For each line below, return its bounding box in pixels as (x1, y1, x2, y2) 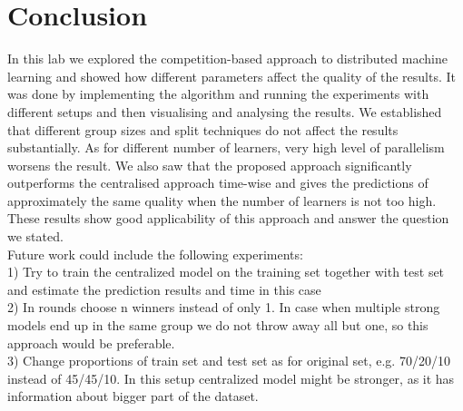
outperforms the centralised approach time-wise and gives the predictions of (7, 173, 429, 192)
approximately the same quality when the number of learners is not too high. (7, 191, 437, 210)
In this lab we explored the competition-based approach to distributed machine (7, 49, 448, 68)
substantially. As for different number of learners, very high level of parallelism (7, 138, 445, 157)
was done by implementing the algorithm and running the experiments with (7, 84, 429, 103)
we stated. (7, 227, 64, 246)
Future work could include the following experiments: (7, 244, 303, 263)
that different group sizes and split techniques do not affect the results (7, 120, 399, 139)
